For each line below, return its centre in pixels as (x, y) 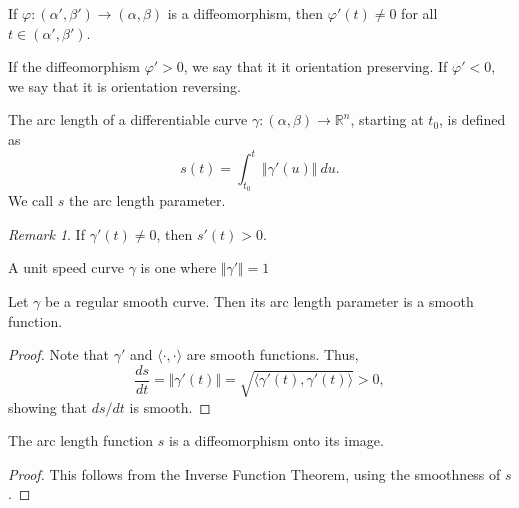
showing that (48, 406)
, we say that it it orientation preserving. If (315, 66)
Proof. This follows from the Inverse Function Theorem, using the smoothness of (254, 473)
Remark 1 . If (46, 233)
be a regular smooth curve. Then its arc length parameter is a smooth (259, 301)
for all (419, 13)
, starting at (387, 119)
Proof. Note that (59, 354)
